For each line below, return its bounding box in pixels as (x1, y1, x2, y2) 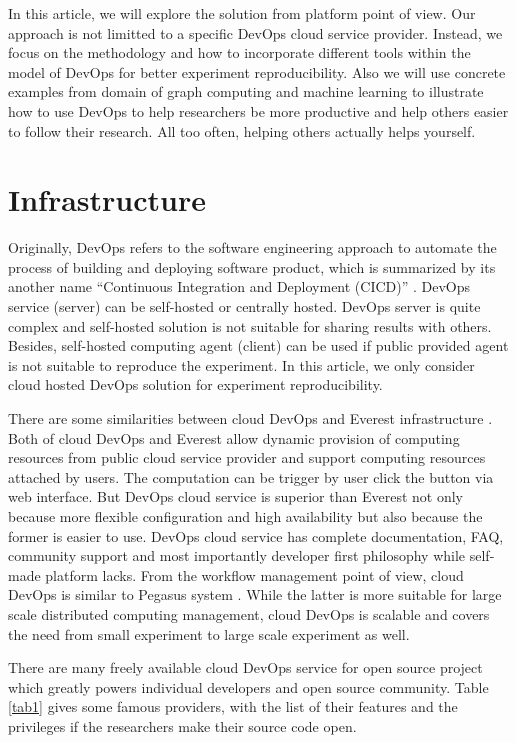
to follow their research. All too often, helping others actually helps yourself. (8, 120, 476, 141)
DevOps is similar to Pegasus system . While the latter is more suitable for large (8, 584, 502, 605)
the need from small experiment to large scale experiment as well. (8, 623, 410, 644)
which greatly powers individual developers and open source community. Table (8, 676, 489, 697)
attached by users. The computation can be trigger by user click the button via (8, 466, 494, 487)
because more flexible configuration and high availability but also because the (8, 506, 483, 526)
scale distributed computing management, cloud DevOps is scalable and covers (8, 603, 490, 624)
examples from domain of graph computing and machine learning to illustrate (8, 81, 484, 102)
